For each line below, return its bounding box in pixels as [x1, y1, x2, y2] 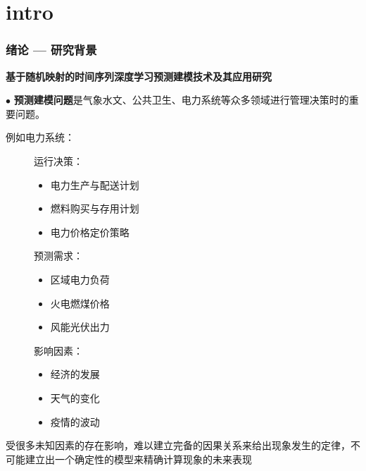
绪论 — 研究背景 [6, 41, 97, 59]
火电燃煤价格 [50, 295, 110, 310]
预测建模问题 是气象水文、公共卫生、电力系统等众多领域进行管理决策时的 [13, 92, 349, 107]
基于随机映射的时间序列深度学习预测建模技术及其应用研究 [6, 68, 272, 83]
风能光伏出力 [50, 319, 110, 334]
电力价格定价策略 [50, 224, 130, 239]
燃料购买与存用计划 [50, 201, 139, 216]
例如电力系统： [6, 130, 75, 145]
